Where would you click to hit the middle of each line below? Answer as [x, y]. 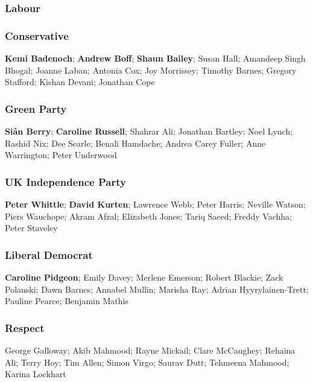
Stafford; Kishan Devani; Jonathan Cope [80, 82]
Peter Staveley [31, 228]
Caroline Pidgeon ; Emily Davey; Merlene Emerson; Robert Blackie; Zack [144, 277]
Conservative [37, 35]
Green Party [36, 108]
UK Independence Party [65, 181]
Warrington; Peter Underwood [61, 155]
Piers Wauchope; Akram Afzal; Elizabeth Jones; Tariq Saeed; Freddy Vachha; [148, 216]
